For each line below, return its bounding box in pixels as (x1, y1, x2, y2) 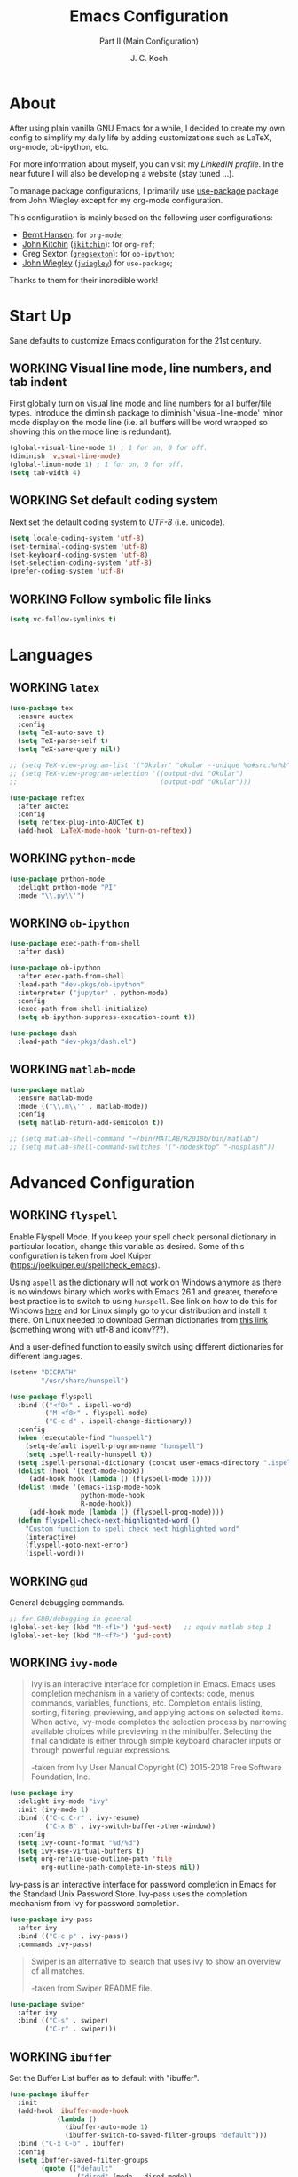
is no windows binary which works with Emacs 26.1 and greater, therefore (9, 1286, 278, 1297)
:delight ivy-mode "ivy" (17, 1797, 109, 1806)
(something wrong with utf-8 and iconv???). (9, 1324, 169, 1334)
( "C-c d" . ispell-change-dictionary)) (44, 1417, 192, 1426)
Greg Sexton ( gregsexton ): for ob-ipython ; (21, 248, 175, 258)
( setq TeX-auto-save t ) (17, 728, 105, 738)
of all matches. (30, 1965, 86, 1976)
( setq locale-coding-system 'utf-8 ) (9, 534, 145, 542)
